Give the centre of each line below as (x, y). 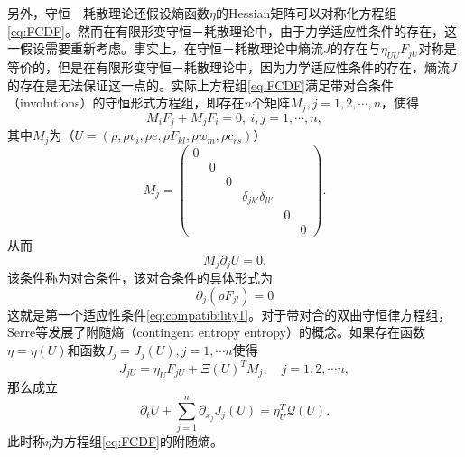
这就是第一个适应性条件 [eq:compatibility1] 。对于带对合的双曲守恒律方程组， (229, 314)
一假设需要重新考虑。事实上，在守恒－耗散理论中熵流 (165, 48)
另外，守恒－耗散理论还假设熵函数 (108, 13)
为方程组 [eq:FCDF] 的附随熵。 (137, 440)
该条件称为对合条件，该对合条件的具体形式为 (140, 278)
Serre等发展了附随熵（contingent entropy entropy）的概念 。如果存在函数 (216, 332)
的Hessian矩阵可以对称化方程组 (306, 13)
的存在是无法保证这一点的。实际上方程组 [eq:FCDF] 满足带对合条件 (200, 84)
